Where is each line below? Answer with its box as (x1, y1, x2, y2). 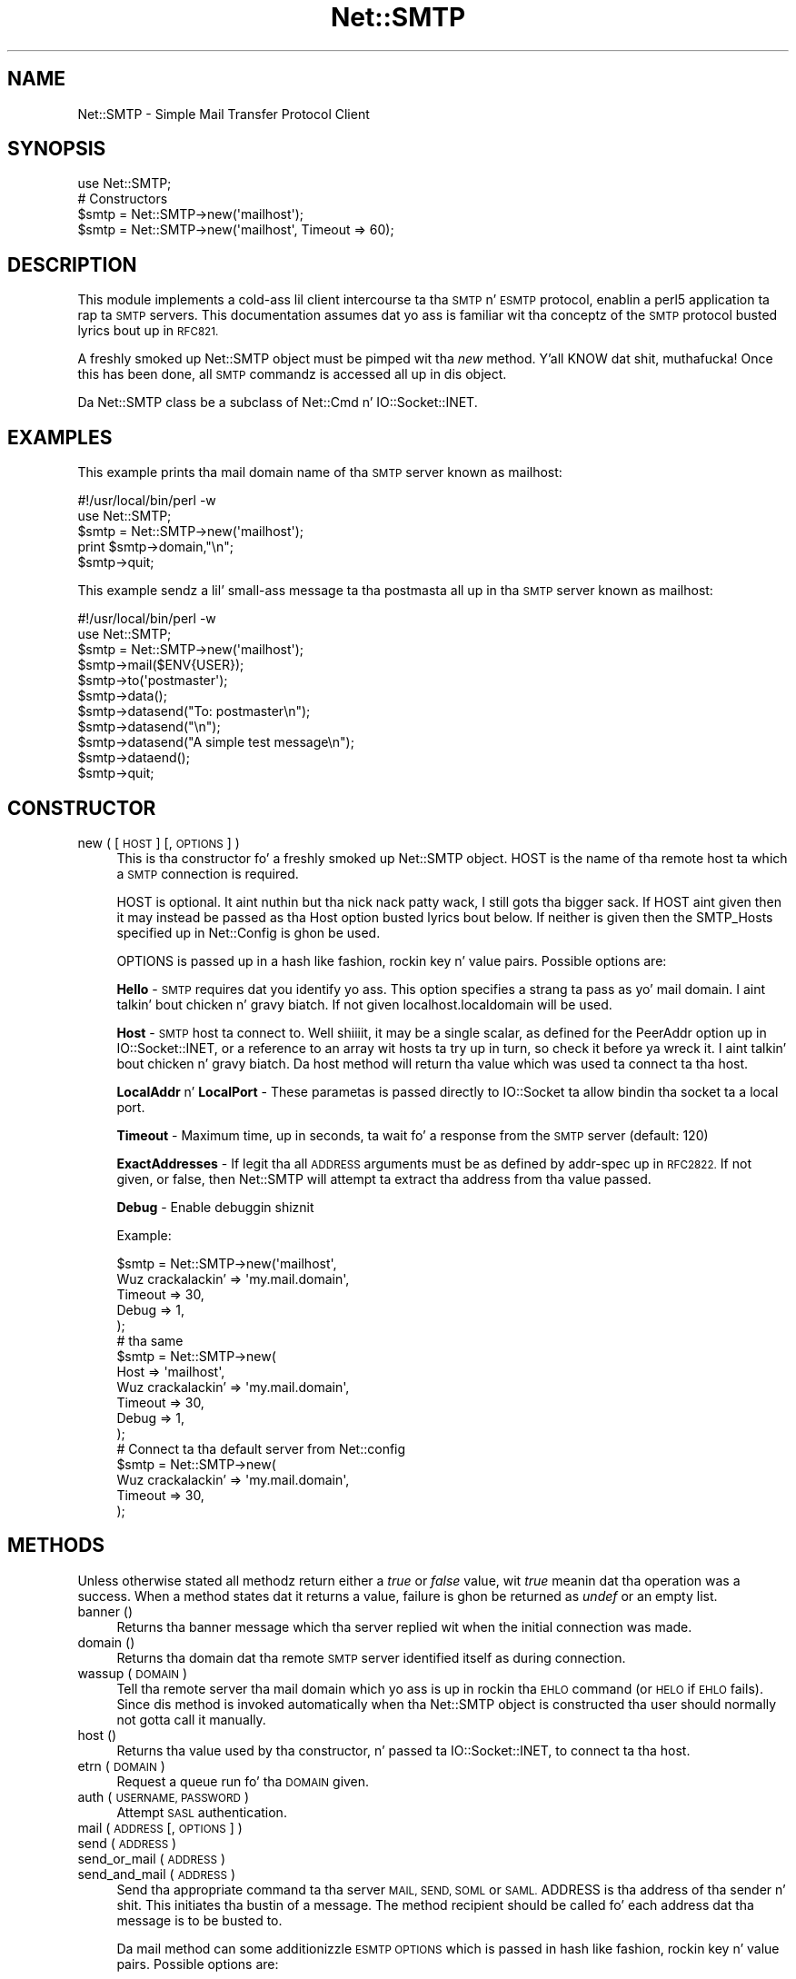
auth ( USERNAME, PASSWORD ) (77, 1788, 249, 1805)
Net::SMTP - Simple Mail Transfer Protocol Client (77, 105, 370, 122)
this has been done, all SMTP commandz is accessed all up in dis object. (77, 366, 507, 383)
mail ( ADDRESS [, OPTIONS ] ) (77, 1819, 243, 1835)
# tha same (116, 1332, 184, 1348)
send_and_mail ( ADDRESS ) (77, 1865, 236, 1882)
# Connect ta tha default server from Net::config (116, 1440, 406, 1457)
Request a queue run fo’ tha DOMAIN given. (116, 1773, 370, 1789)
